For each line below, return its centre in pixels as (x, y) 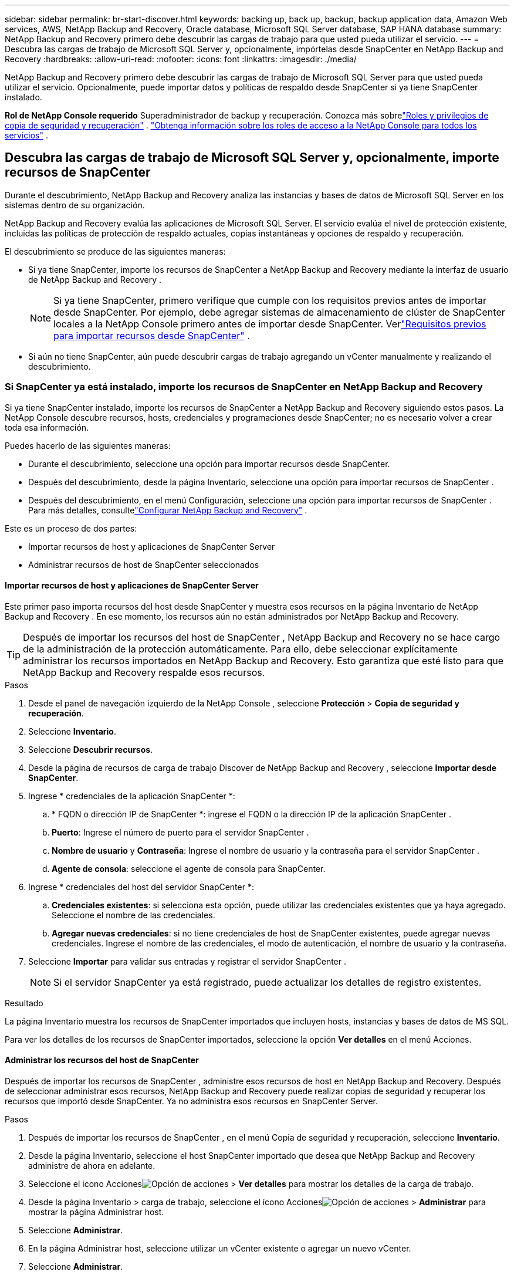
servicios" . (26, 135)
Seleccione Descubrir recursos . (91, 749)
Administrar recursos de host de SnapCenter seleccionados (144, 564)
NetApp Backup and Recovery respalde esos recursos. (144, 672)
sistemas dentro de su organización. (75, 205)
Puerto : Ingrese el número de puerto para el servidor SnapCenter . (180, 832)
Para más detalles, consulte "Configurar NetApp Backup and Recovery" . (168, 510)
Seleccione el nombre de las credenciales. (133, 915)
